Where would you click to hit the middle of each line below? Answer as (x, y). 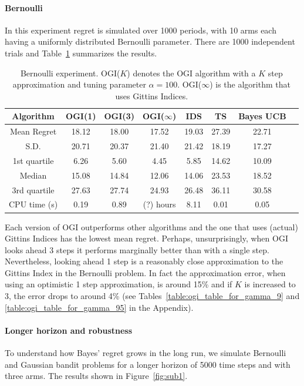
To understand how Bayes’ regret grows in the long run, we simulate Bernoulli (146, 353)
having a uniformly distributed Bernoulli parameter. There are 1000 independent (150, 41)
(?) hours (159, 204)
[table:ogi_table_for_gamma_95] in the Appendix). (99, 307)
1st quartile (33, 160)
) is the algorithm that (250, 84)
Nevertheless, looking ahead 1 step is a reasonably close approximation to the (144, 261)
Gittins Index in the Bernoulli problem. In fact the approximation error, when (145, 272)
